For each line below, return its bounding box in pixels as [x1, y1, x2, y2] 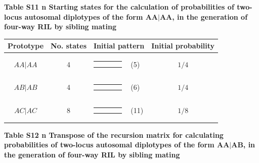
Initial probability [151, 40, 215, 51]
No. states [51, 40, 87, 51]
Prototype [8, 40, 44, 51]
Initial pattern [94, 40, 145, 51]
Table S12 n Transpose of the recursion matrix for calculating [4, 129, 224, 140]
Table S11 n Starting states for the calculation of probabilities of [4, 2, 234, 12]
